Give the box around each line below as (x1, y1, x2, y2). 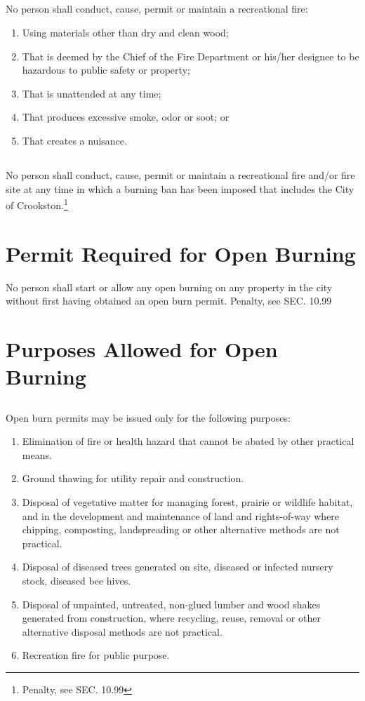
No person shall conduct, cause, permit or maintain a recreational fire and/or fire (6, 167, 355, 182)
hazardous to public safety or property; (22, 62, 190, 77)
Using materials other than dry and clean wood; (22, 25, 229, 39)
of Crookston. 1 (6, 196, 68, 212)
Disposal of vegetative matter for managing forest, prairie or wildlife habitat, (22, 495, 353, 509)
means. (22, 447, 52, 462)
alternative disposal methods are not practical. (22, 624, 223, 639)
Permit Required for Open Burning (6, 239, 356, 267)
